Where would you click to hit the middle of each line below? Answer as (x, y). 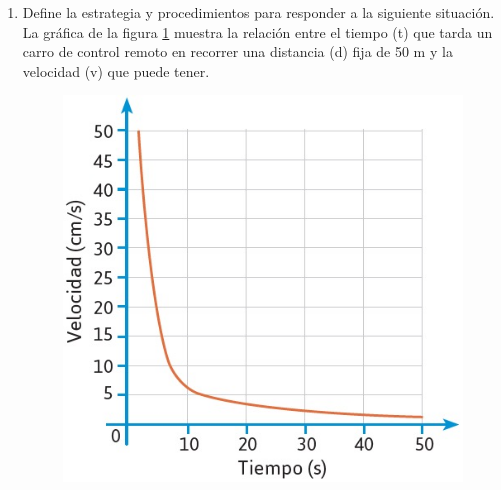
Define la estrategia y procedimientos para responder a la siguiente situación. (258, 12)
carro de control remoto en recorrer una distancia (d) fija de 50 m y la (237, 51)
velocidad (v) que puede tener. (116, 70)
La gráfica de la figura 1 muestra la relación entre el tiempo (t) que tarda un (257, 31)
